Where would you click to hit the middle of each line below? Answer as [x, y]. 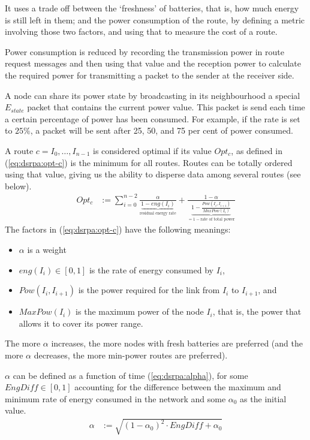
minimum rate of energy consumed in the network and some [115, 398]
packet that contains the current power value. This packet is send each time [166, 107]
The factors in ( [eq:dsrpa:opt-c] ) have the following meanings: [118, 229]
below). [18, 186]
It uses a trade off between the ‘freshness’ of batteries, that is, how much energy [152, 8]
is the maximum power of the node [140, 311]
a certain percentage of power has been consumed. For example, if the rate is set [153, 118]
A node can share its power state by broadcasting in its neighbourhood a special [153, 95]
